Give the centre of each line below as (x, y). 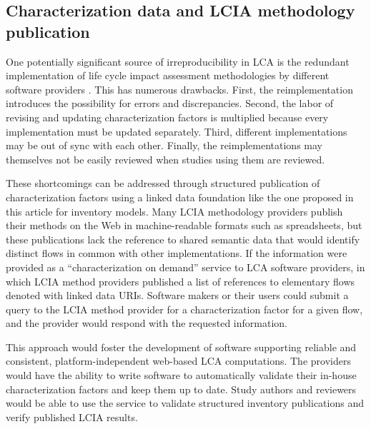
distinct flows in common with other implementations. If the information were (177, 253)
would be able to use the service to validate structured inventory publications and (185, 403)
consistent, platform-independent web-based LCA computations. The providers (178, 361)
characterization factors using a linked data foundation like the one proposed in (180, 197)
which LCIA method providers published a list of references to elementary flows (180, 281)
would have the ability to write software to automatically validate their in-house (181, 375)
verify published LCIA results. (72, 417)
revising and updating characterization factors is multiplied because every (167, 117)
